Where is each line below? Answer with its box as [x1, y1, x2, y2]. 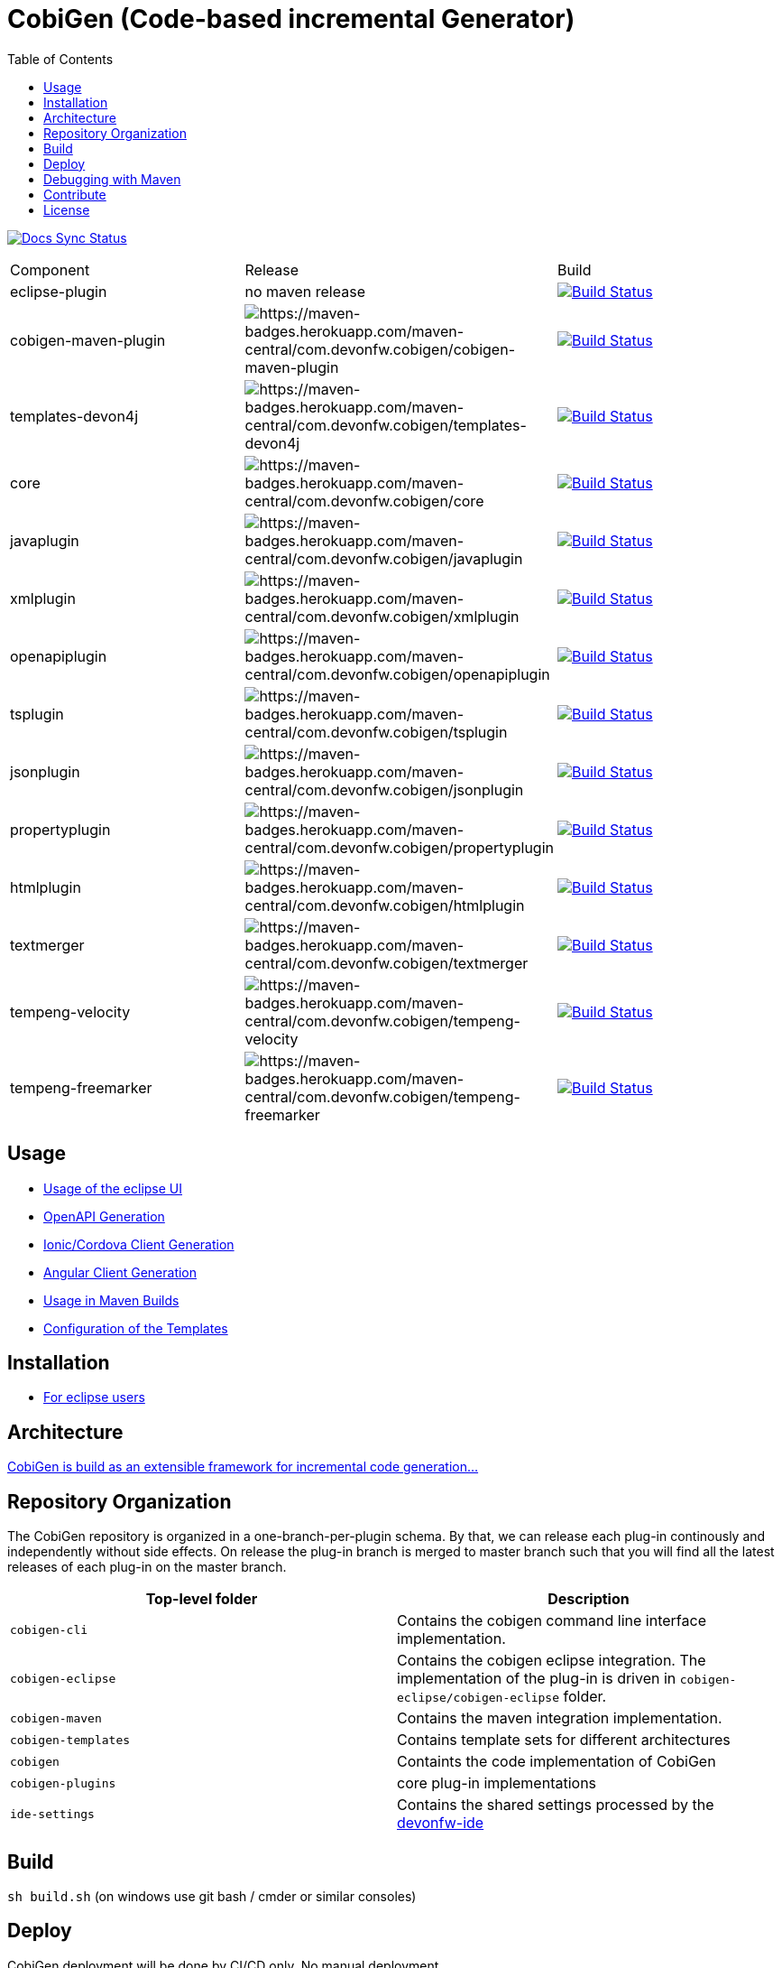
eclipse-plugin [10, 282, 107, 301]
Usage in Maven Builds [43, 1292, 179, 1308]
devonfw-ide [397, 1814, 484, 1833]
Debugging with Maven [43, 171, 181, 187]
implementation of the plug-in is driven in [397, 1669, 676, 1688]
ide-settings [10, 1806, 95, 1821]
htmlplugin [10, 877, 81, 896]
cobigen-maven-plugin [10, 330, 166, 349]
